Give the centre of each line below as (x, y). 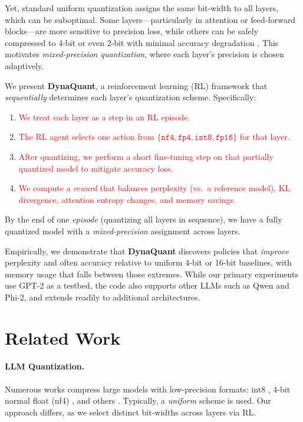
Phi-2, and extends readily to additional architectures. (103, 297)
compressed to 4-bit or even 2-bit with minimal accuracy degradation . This (142, 42)
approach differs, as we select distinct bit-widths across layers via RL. (131, 412)
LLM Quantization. (45, 366)
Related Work (63, 337)
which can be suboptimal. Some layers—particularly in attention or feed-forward (150, 19)
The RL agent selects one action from (86, 137)
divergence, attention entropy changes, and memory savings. (127, 199)
